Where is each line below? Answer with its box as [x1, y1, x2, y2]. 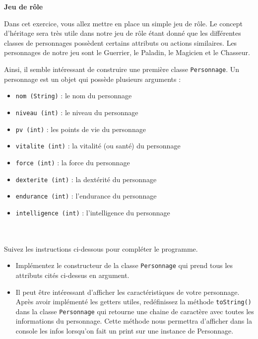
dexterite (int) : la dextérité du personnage [15, 174, 157, 184]
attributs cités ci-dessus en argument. [15, 270, 129, 280]
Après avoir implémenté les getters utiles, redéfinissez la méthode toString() [15, 296, 252, 307]
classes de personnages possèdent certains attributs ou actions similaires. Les [4, 37, 237, 48]
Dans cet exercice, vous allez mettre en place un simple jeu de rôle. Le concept [4, 18, 243, 28]
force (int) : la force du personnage [15, 157, 130, 167]
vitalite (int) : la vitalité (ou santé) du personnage [15, 140, 181, 151]
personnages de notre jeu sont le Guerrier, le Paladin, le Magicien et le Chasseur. [4, 47, 250, 58]
